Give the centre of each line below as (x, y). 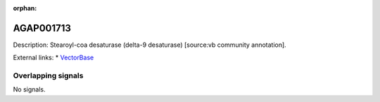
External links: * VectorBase (53, 58)
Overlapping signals (48, 75)
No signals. (29, 89)
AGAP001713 (42, 28)
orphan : (25, 8)
